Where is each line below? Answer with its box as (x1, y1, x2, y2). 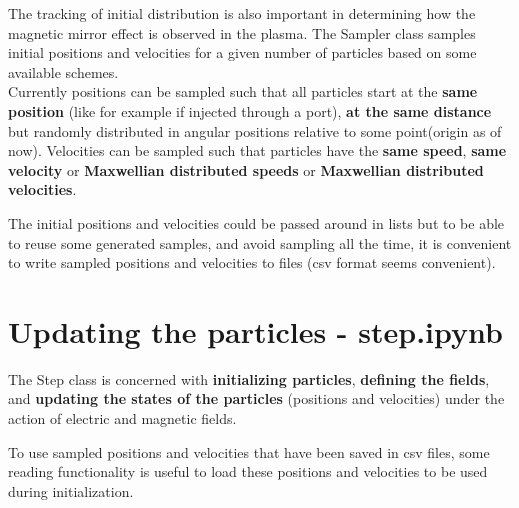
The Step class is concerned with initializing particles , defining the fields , (8, 368, 490, 389)
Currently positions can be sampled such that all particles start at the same (8, 81, 478, 102)
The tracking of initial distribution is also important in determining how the (8, 3, 476, 23)
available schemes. (8, 61, 119, 82)
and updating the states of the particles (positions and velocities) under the (8, 388, 505, 409)
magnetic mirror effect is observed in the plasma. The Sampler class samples (8, 22, 476, 43)
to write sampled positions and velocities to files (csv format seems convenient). (8, 252, 496, 273)
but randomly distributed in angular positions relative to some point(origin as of (8, 120, 502, 141)
